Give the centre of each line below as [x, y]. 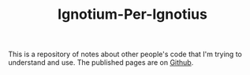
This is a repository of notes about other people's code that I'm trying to [125, 54]
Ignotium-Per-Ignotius [132, 14]
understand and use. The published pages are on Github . [101, 62]
